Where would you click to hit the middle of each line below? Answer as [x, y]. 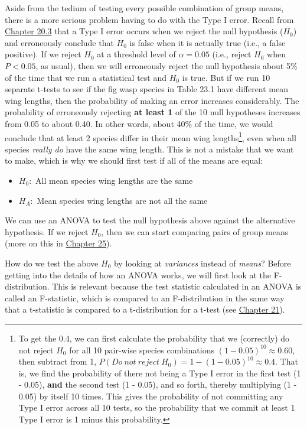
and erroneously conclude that [59, 42]
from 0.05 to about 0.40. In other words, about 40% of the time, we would [139, 123]
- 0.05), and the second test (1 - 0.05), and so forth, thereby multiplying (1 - [158, 384]
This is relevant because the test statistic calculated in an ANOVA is [177, 286]
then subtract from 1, [58, 361]
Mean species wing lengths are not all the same [122, 200]
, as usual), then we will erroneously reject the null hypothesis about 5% [166, 65]
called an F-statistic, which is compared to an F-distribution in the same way [145, 298]
